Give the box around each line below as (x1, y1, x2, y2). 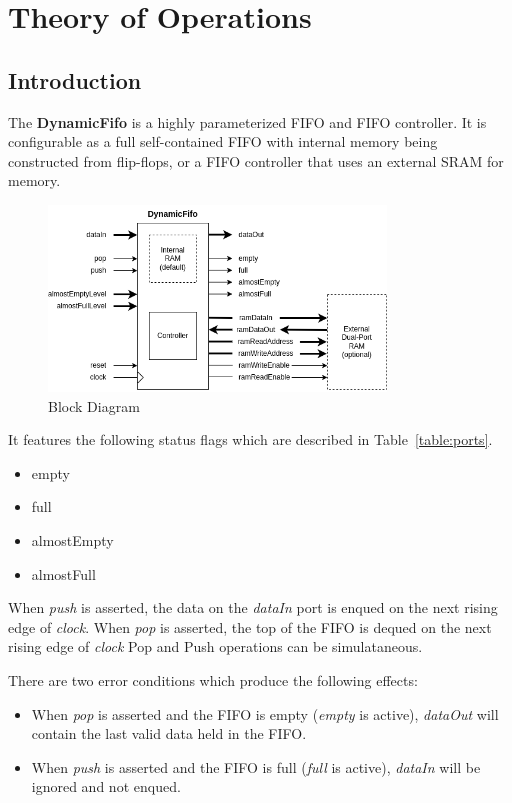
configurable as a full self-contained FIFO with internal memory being (8, 131, 438, 152)
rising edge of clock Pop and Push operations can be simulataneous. (8, 636, 423, 657)
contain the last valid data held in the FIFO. (31, 723, 307, 744)
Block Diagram (48, 395, 140, 416)
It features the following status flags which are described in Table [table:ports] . (8, 429, 493, 450)
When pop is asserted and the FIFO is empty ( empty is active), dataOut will (31, 703, 499, 724)
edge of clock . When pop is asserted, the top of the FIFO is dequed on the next (8, 616, 492, 637)
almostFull (31, 563, 96, 584)
